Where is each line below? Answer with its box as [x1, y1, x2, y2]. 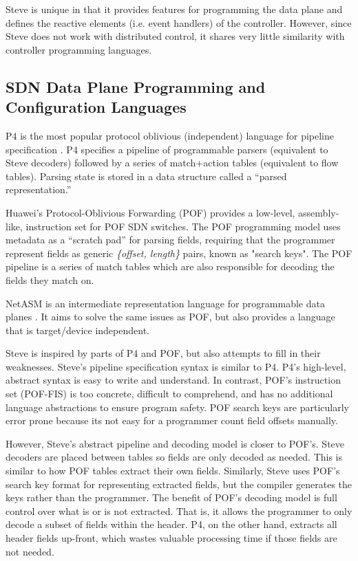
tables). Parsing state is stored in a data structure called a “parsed [6, 168, 287, 183]
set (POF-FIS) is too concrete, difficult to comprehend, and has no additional [6, 386, 333, 401]
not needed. [6, 544, 54, 558]
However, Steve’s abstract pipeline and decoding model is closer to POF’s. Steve [6, 436, 345, 450]
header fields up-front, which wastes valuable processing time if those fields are [6, 531, 337, 544]
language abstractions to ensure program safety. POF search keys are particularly [6, 399, 349, 414]
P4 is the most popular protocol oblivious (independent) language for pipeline [6, 128, 335, 142]
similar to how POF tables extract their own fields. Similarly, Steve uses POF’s [6, 463, 340, 478]
